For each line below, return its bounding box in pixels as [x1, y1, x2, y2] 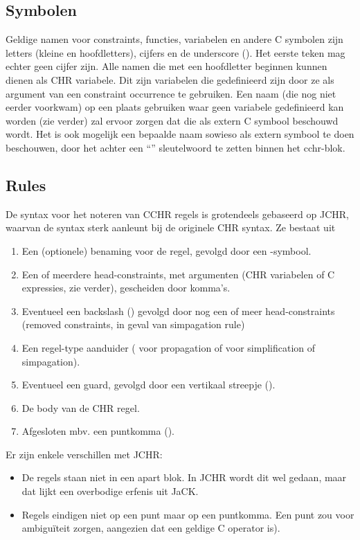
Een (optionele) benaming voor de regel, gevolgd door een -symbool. [21, 243, 312, 258]
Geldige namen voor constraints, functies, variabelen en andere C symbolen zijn [6, 32, 343, 46]
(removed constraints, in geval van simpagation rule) [21, 317, 245, 332]
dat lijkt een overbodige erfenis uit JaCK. [21, 484, 199, 498]
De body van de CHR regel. [21, 400, 140, 415]
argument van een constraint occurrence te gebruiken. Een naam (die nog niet [6, 86, 336, 100]
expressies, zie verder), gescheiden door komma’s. [21, 280, 231, 295]
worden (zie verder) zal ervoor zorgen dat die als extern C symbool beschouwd [6, 113, 339, 127]
